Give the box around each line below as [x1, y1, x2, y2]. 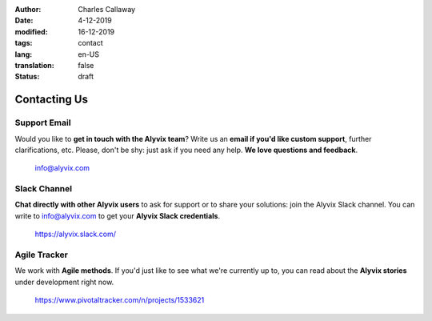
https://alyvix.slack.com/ [34, 229, 116, 239]
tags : [14, 38, 33, 48]
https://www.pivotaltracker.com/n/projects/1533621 [34, 295, 205, 305]
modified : [14, 26, 48, 36]
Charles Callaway [78, 5, 136, 14]
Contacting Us [14, 93, 88, 106]
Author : [14, 5, 42, 14]
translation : [14, 60, 55, 70]
